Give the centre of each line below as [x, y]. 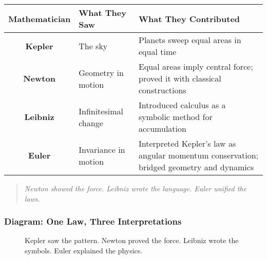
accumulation [163, 128]
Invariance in [102, 149]
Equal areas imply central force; [196, 66]
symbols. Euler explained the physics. [84, 250]
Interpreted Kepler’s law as [187, 143]
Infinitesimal [101, 111]
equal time [158, 52]
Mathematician [40, 18]
